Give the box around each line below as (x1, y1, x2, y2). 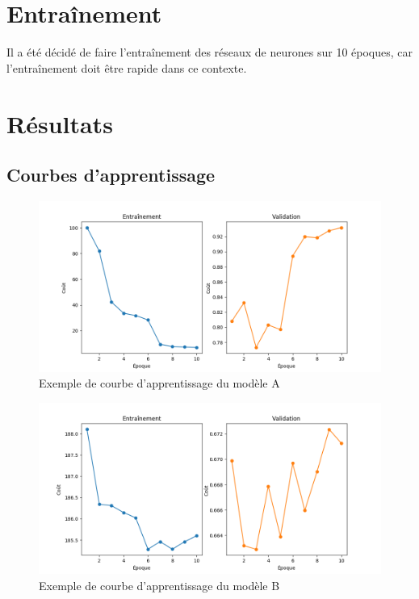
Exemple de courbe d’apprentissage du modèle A (39, 375, 280, 392)
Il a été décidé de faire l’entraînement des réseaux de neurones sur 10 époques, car (6, 44, 413, 61)
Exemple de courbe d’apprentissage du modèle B (39, 576, 280, 593)
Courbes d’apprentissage (6, 162, 216, 187)
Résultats (6, 107, 113, 140)
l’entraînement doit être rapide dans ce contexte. (6, 59, 247, 76)
